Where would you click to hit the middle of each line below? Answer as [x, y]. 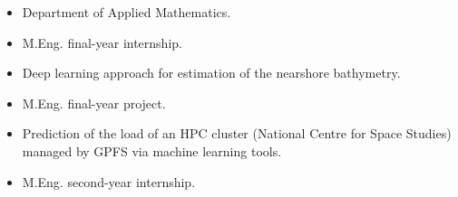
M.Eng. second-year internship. [109, 181]
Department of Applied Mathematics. [127, 12]
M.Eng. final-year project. [94, 103]
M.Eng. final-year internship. [102, 42]
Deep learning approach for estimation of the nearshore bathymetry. [211, 73]
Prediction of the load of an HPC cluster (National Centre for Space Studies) [237, 133]
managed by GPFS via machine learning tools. [152, 150]
